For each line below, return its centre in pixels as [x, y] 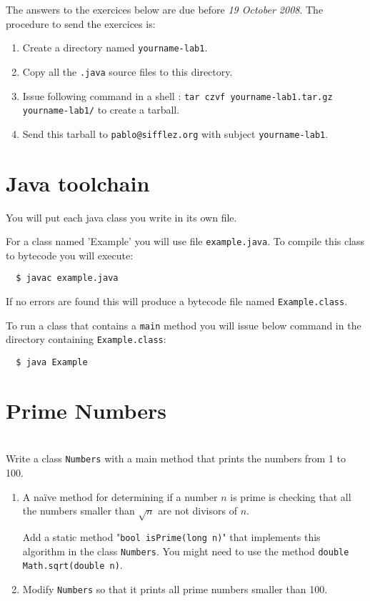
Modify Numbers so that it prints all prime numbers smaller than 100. [175, 589]
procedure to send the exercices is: [81, 23]
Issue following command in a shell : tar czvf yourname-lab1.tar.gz [177, 95]
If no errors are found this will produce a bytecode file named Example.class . [177, 301]
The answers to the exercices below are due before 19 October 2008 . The [165, 9]
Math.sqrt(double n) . [72, 565]
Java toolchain [78, 183]
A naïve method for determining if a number [120, 496]
